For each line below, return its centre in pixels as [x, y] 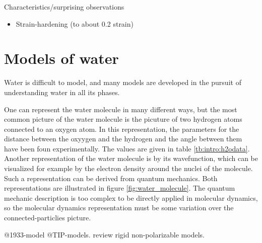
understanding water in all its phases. [62, 92]
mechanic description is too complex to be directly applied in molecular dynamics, [131, 197]
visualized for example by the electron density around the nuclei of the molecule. [128, 168]
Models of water [61, 58]
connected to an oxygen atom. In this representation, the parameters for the [122, 129]
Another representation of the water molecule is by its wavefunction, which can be [131, 158]
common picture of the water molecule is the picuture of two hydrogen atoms [123, 119]
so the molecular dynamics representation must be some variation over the [119, 208]
